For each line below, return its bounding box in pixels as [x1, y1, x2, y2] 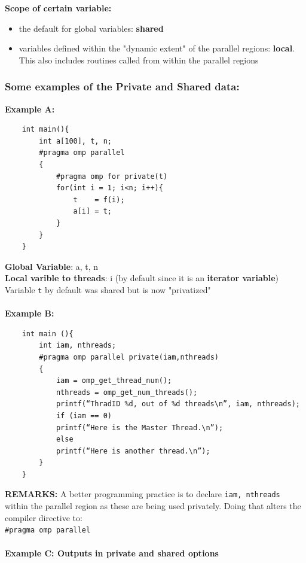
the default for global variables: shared [19, 22, 164, 34]
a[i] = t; [73, 207, 112, 216]
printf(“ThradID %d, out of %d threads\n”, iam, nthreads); [56, 400, 300, 409]
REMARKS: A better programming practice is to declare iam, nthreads [5, 488, 280, 500]
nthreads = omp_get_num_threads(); [56, 388, 198, 397]
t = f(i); [73, 195, 125, 204]
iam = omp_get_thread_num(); [56, 376, 172, 385]
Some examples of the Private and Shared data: [5, 79, 240, 94]
